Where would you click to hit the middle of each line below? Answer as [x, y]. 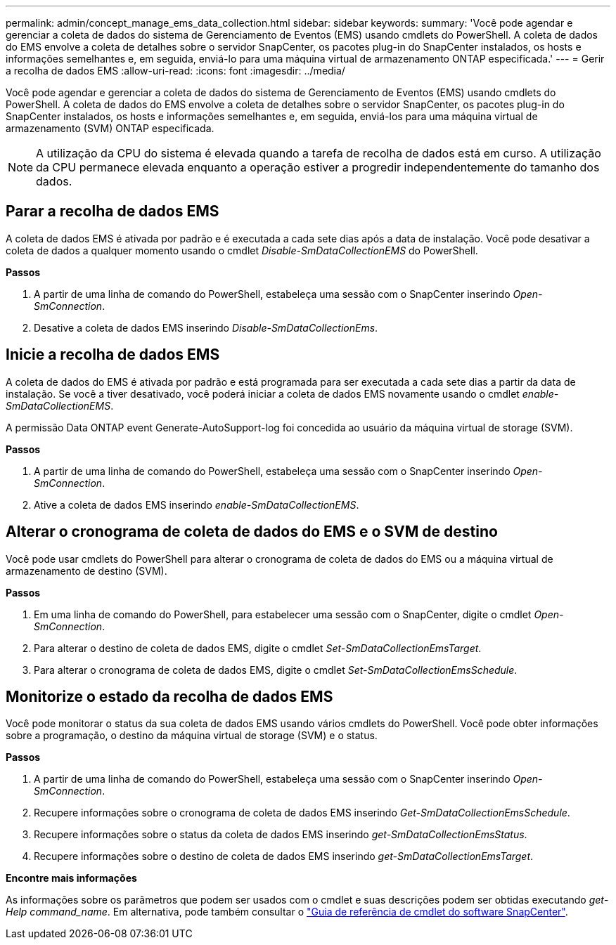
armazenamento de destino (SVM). [86, 571]
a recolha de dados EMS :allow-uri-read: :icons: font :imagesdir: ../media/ [175, 71]
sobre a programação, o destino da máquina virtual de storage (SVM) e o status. [192, 736]
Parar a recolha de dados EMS [113, 211]
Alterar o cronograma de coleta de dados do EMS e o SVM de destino [252, 532]
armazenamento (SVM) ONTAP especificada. [110, 128]
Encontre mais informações [71, 878]
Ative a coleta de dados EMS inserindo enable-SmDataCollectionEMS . [197, 504]
